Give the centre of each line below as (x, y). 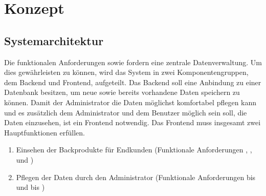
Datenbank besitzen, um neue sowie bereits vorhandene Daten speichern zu (122, 92)
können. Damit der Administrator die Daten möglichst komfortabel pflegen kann (130, 102)
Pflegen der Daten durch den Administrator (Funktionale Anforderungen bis (136, 177)
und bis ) (30, 187)
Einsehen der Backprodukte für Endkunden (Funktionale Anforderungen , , (134, 150)
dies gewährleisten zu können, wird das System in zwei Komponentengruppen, (126, 72)
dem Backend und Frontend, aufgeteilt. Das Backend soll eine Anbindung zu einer (133, 82)
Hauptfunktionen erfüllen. (45, 132)
